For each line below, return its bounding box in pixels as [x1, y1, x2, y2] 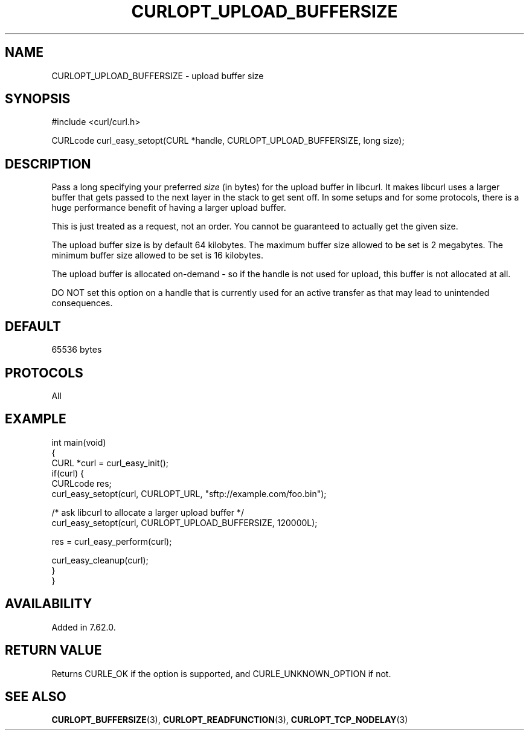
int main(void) [51, 437, 106, 448]
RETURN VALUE [5, 643, 102, 658]
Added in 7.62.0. [51, 621, 116, 632]
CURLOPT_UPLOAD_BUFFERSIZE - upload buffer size [51, 70, 264, 81]
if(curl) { [51, 467, 85, 478]
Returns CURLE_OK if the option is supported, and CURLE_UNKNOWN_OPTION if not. [51, 668, 391, 679]
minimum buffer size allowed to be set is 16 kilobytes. [51, 250, 263, 261]
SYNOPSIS [5, 91, 71, 107]
